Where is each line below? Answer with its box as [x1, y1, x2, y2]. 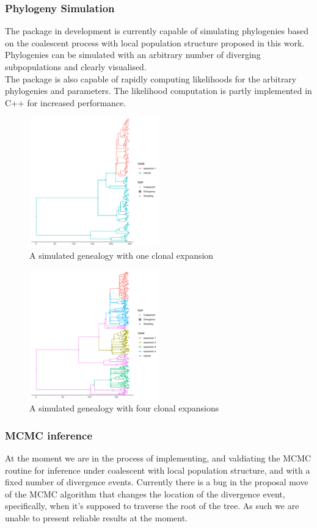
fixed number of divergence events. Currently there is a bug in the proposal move [5, 476, 308, 488]
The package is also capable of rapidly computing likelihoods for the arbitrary [5, 72, 297, 85]
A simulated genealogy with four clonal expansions [29, 402, 219, 414]
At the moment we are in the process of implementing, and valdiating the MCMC [5, 451, 312, 464]
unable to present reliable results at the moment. [5, 511, 188, 524]
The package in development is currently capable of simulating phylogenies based [5, 24, 308, 37]
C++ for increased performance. [5, 96, 126, 109]
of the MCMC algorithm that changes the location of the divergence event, [5, 487, 285, 500]
